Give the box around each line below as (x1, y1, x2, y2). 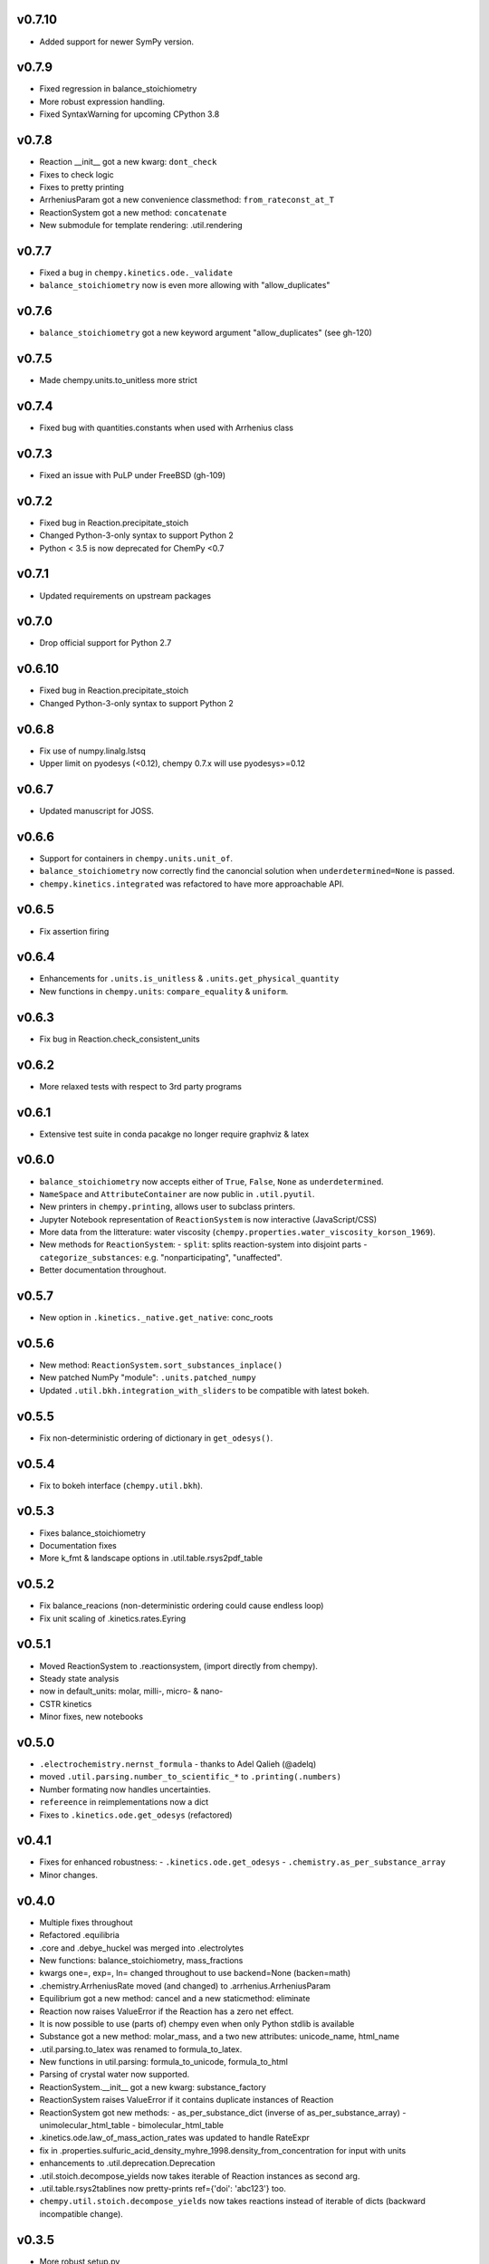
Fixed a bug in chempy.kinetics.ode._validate (39, 267, 233, 278)
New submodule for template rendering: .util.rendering (39, 220, 244, 231)
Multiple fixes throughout (39, 1916, 133, 1928)
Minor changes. (39, 1869, 99, 1880)
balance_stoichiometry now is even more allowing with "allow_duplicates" (39, 280, 331, 291)
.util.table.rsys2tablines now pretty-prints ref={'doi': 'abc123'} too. (39, 2182, 287, 2193)
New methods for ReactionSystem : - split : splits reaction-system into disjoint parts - (39, 1239, 368, 1250)
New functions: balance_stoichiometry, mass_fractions (39, 1954, 244, 1965)
